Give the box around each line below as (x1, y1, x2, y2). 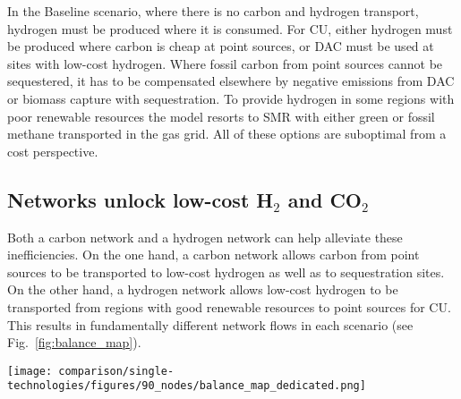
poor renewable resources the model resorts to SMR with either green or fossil (7, 106, 435, 125)
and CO (287, 185, 363, 213)
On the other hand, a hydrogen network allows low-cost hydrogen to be (7, 280, 398, 299)
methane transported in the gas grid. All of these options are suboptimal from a (7, 124, 447, 143)
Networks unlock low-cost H (7, 185, 274, 213)
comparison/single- (58, 364, 175, 378)
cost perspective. (7, 141, 98, 160)
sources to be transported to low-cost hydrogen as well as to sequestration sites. (7, 262, 445, 281)
